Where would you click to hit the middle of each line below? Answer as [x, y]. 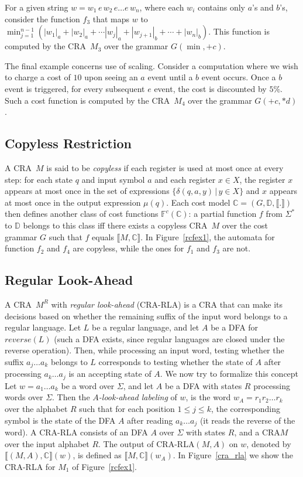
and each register [185, 179]
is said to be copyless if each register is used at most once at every [165, 167]
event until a [170, 77]
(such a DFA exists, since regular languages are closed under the [169, 338]
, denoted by [269, 443]
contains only [221, 7]
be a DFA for [235, 327]
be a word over [88, 385]
